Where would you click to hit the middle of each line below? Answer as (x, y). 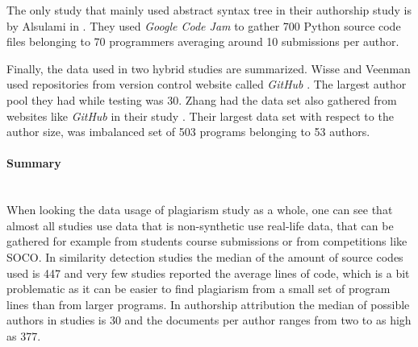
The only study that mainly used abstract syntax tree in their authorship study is (209, 10)
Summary (34, 163)
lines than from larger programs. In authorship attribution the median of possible (208, 304)
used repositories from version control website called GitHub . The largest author (207, 84)
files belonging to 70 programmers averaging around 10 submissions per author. (203, 41)
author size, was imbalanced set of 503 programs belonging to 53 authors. (188, 132)
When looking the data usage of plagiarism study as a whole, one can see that (200, 210)
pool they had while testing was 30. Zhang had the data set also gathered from (202, 99)
